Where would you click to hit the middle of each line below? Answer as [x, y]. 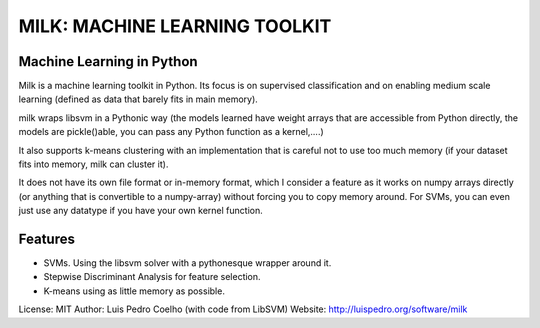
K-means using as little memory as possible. [134, 291]
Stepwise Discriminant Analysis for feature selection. [152, 277]
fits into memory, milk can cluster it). [93, 164]
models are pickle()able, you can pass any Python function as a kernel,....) [171, 132]
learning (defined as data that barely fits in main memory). [138, 99]
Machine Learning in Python [108, 61]
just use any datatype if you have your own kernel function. [141, 211]
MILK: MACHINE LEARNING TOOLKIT [175, 26]
